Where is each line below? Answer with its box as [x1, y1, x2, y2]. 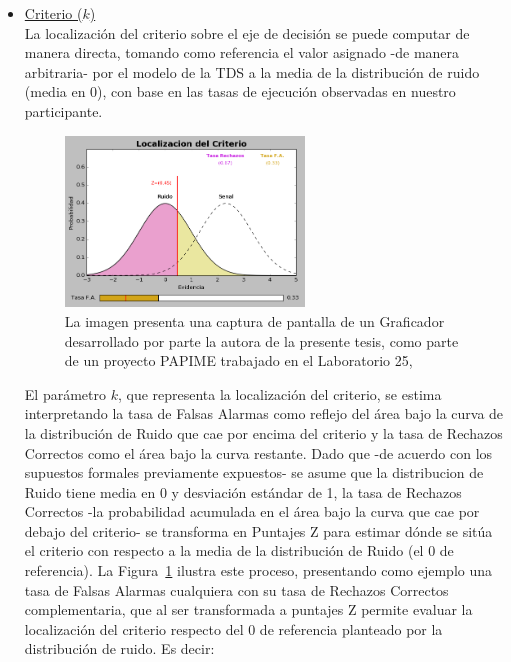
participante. [24, 100, 103, 121]
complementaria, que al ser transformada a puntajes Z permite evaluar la [24, 599, 473, 620]
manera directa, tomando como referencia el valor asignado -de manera [24, 42, 460, 63]
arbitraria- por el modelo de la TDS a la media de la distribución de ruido [24, 61, 480, 82]
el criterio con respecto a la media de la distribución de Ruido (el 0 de [24, 540, 454, 561]
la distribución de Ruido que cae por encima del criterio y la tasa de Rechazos [24, 422, 503, 443]
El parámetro [24, 383, 106, 404]
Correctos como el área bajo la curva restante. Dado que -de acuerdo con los [24, 442, 493, 463]
